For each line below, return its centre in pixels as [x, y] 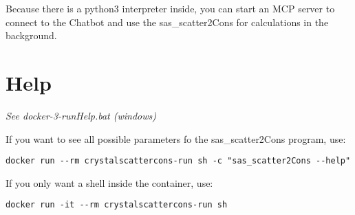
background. [31, 35]
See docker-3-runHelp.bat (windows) [81, 115]
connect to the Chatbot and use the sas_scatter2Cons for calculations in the [167, 22]
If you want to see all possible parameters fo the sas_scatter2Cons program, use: [176, 138]
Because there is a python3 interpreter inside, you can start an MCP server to [170, 8]
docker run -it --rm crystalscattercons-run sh [117, 205]
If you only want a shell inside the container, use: [109, 182]
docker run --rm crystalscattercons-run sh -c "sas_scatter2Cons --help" [178, 161]
